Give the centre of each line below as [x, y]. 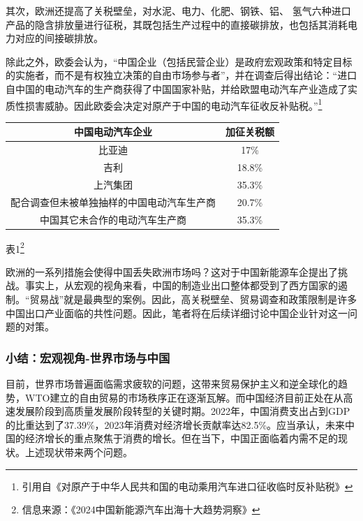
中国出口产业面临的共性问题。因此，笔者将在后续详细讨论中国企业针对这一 [177, 313]
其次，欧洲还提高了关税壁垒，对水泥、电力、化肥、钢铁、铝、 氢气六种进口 [178, 10]
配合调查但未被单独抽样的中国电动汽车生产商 [113, 201]
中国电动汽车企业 [113, 132]
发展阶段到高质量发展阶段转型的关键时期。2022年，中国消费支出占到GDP [183, 411]
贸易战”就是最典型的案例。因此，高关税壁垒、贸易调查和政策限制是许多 [193, 299]
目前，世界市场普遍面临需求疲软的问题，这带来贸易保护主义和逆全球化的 [172, 384]
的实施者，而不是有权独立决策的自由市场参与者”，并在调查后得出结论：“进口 [181, 75]
